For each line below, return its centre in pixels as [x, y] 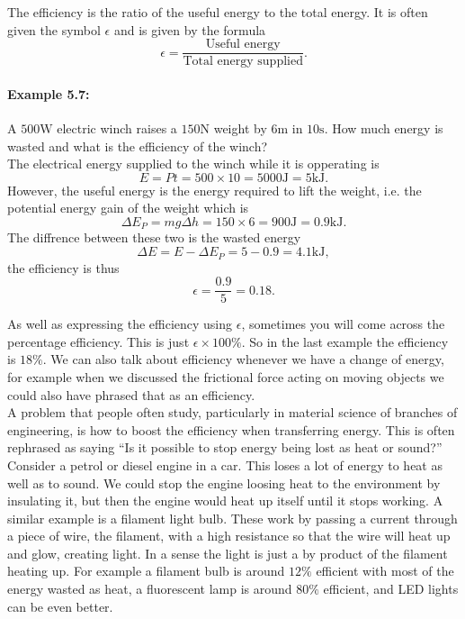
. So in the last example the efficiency [345, 341]
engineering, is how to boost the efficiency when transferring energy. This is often [231, 429]
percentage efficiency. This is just [98, 341]
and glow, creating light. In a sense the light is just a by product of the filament [228, 553]
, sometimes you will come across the [343, 324]
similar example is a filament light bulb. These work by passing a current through [232, 518]
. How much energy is [384, 128]
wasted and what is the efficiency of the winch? [138, 146]
